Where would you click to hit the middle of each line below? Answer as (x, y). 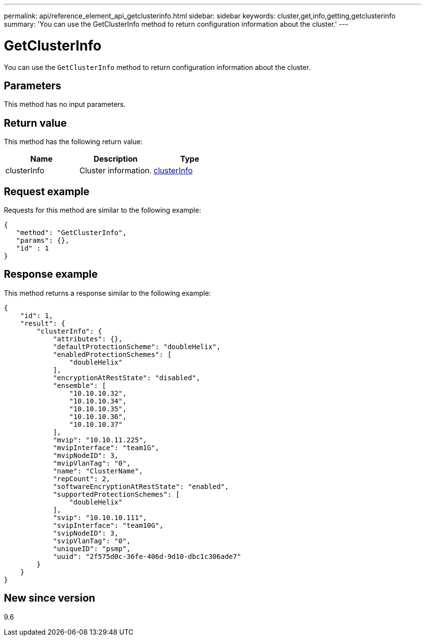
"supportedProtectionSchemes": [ (116, 494)
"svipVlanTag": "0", (92, 541)
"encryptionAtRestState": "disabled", (127, 378)
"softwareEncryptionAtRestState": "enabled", (141, 486)
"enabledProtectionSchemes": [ (112, 354)
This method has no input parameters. (65, 104)
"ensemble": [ (80, 385)
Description (115, 159)
